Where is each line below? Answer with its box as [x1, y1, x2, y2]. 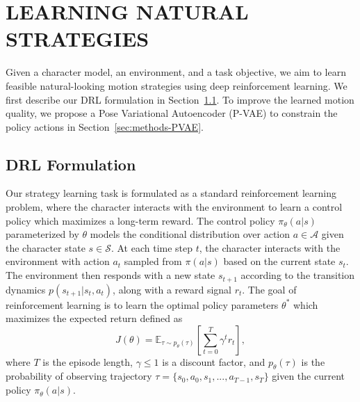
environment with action [6, 254, 110, 268]
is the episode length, [42, 354, 133, 369]
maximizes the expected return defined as [6, 311, 183, 325]
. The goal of [242, 282, 297, 296]
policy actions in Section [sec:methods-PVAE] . [6, 119, 204, 134]
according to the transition [240, 268, 355, 282]
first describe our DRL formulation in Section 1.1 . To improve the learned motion [6, 92, 354, 106]
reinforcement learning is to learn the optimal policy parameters [6, 297, 279, 312]
